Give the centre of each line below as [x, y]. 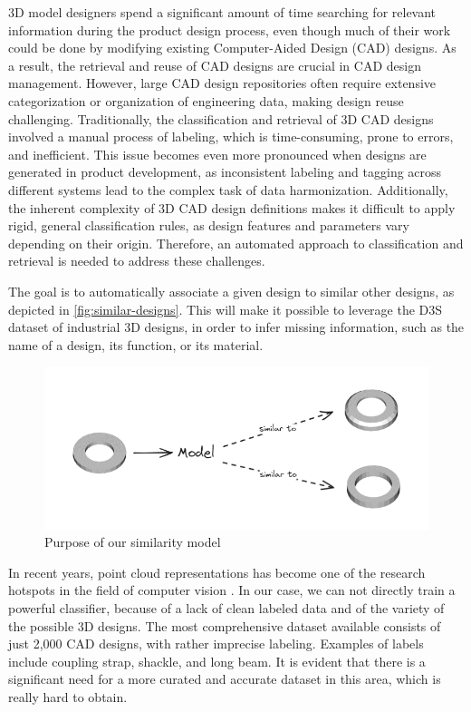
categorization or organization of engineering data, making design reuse [206, 100]
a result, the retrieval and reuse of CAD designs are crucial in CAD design [215, 65]
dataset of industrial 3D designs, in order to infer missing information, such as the [236, 327]
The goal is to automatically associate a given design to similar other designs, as [231, 291]
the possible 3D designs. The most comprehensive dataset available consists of [225, 625]
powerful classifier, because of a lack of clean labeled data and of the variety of [226, 607]
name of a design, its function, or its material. [136, 344]
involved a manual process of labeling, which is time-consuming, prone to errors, [231, 137]
